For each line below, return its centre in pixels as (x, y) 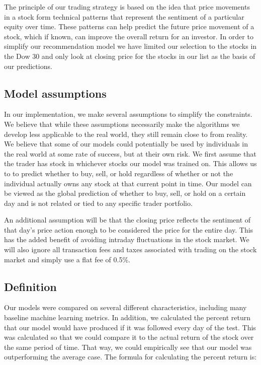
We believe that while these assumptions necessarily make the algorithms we (122, 124)
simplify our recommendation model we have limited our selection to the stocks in (130, 46)
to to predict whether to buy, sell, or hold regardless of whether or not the (119, 173)
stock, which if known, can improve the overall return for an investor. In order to (129, 36)
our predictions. (28, 66)
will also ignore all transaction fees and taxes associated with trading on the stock (130, 249)
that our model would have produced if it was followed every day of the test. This (130, 327)
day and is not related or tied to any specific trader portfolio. (98, 203)
